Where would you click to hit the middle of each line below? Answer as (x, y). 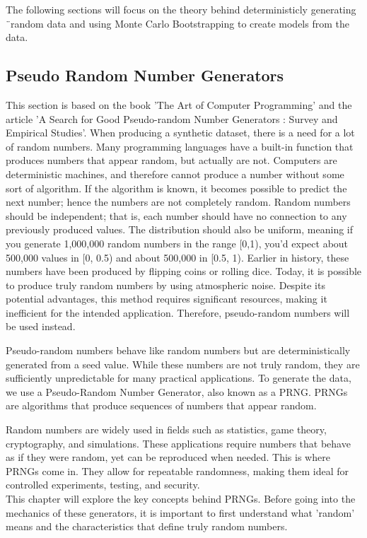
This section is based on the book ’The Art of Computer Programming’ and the (179, 104)
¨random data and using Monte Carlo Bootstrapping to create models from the (177, 23)
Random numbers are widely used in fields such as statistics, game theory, (166, 429)
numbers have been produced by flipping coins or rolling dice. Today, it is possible (184, 271)
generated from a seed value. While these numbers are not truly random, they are (183, 364)
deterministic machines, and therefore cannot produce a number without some (175, 174)
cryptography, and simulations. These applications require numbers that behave (178, 443)
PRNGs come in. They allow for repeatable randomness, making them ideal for (177, 470)
